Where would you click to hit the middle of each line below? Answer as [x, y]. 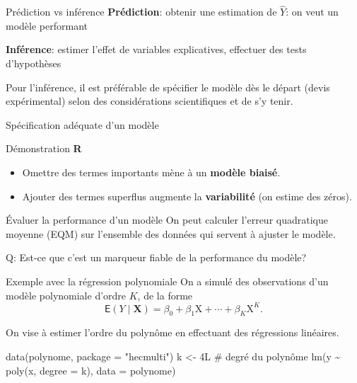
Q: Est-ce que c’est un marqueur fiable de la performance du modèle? [156, 257]
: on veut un [312, 12]
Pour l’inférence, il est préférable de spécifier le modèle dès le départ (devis [168, 87]
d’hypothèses [34, 63]
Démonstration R [44, 148]
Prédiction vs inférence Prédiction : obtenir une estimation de [141, 12]
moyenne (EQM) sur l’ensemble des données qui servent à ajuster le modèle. [171, 233]
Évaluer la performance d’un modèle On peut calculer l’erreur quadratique [167, 220]
